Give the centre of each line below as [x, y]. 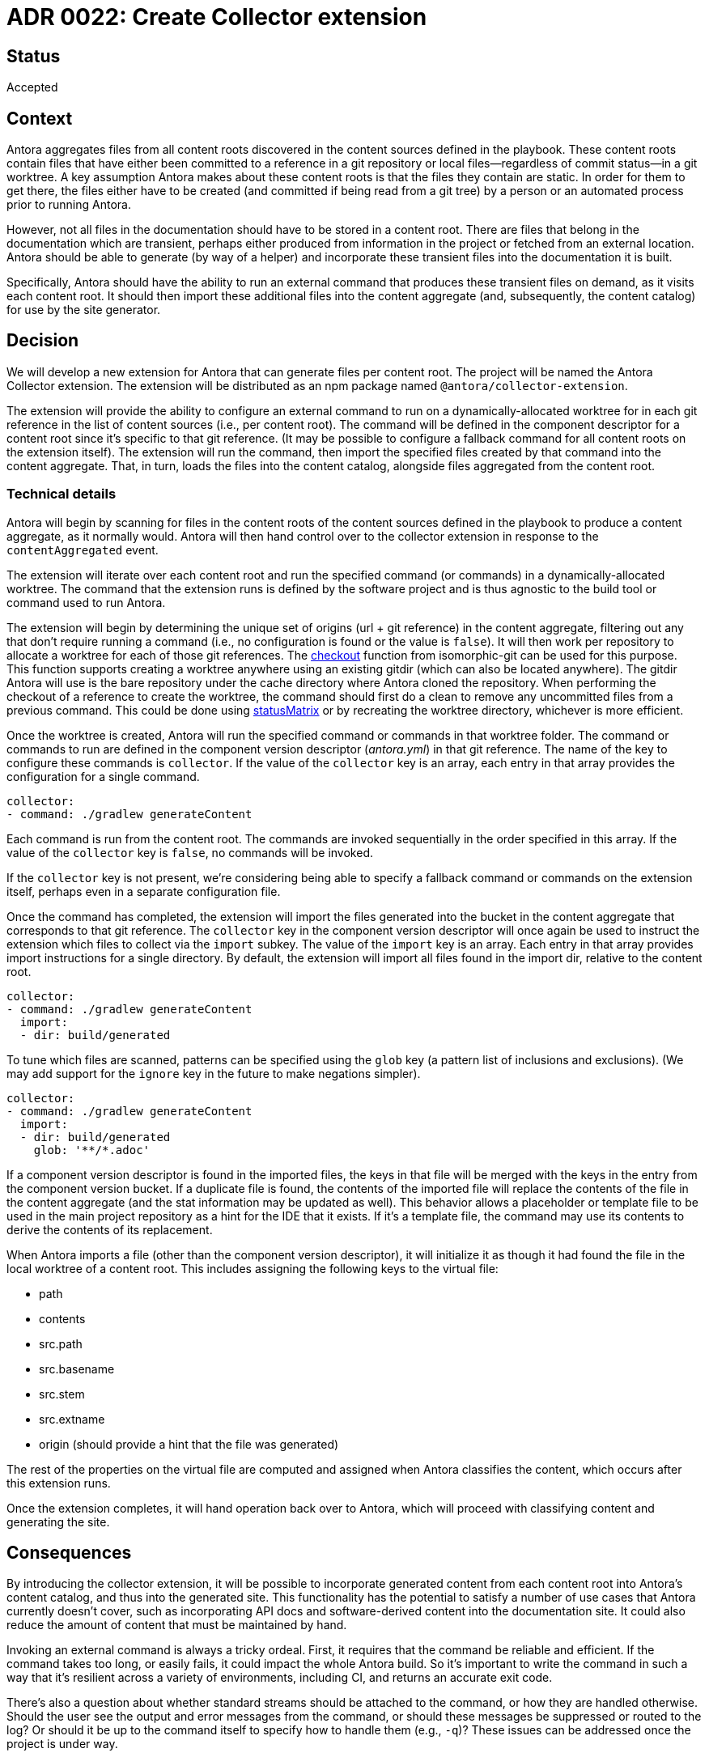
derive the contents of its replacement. [110, 1229]
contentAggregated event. [83, 550]
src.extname [72, 1419]
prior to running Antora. [69, 205]
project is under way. [62, 1744]
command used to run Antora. [86, 602]
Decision [43, 341]
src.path [61, 1343]
